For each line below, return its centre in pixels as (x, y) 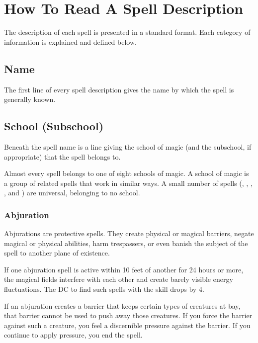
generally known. (30, 99)
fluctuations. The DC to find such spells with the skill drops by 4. (104, 289)
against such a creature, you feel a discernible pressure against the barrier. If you (127, 325)
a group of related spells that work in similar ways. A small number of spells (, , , (128, 183)
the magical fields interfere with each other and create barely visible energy (119, 279)
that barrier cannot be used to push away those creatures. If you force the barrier (128, 315)
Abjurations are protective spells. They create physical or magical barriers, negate (129, 233)
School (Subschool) (54, 126)
